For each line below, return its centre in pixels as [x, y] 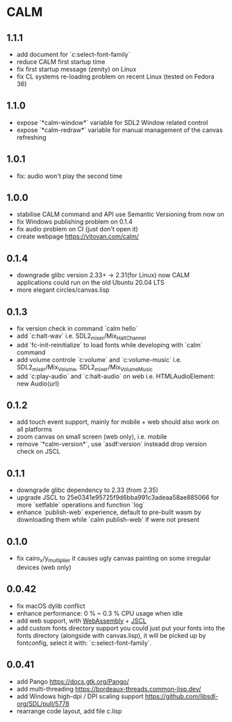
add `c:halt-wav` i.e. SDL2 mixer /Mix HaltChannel [81, 336]
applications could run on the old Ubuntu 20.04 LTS [90, 283]
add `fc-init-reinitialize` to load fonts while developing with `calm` [109, 345]
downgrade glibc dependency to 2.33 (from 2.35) [88, 490]
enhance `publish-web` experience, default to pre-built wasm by [109, 512]
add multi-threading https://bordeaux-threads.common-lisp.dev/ [109, 689]
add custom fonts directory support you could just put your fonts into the [121, 628]
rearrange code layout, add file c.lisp [69, 711]
